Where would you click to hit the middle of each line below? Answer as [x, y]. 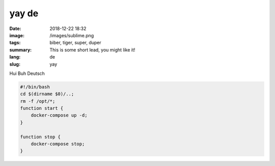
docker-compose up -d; [59, 115]
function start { [42, 108]
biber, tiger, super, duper [75, 43]
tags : [15, 43]
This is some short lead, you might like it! [92, 50]
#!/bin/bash [35, 87]
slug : [15, 64]
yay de [24, 13]
